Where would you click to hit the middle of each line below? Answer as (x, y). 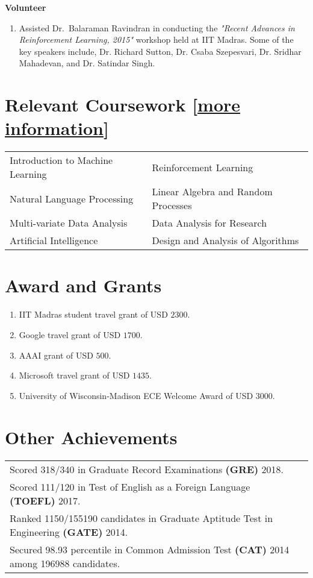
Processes (172, 206)
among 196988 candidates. (65, 563)
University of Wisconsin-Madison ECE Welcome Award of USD (136, 395)
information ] (57, 128)
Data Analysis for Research (209, 223)
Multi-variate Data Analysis (69, 223)
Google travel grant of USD (70, 335)
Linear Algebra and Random (212, 192)
